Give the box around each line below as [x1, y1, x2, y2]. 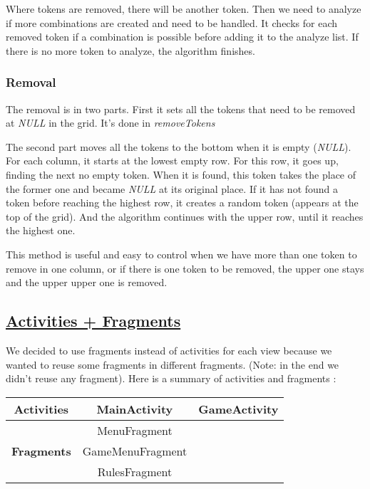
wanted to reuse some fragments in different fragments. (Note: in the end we [6, 357, 339, 372]
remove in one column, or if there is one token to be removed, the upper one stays [6, 261, 364, 275]
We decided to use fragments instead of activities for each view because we [6, 342, 332, 357]
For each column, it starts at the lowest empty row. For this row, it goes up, [6, 153, 339, 168]
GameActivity [198, 400, 279, 417]
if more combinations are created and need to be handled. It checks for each [6, 15, 337, 30]
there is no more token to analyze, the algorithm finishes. [6, 43, 255, 58]
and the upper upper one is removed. [6, 275, 168, 290]
